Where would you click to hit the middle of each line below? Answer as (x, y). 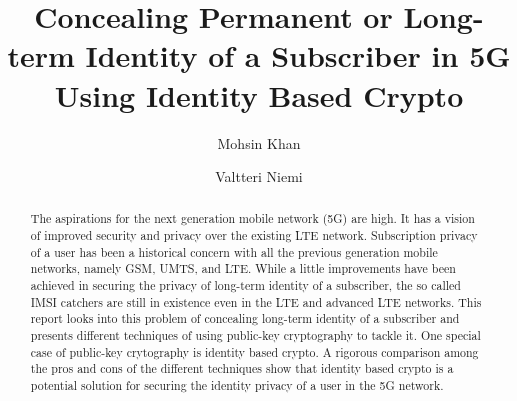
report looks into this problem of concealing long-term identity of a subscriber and (245, 318)
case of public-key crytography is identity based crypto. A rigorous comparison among (254, 351)
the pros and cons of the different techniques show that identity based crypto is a (242, 368)
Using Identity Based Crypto (259, 94)
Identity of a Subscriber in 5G (298, 55)
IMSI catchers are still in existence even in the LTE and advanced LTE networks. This (256, 301)
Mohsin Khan (259, 142)
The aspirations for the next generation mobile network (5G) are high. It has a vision (252, 218)
